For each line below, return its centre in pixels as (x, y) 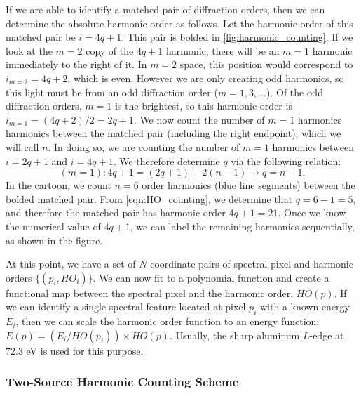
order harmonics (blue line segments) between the (248, 185)
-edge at (327, 335)
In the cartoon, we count (59, 185)
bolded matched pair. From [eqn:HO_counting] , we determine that (149, 198)
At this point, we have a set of (71, 264)
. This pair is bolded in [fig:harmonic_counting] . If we (237, 37)
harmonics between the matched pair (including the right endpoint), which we (173, 133)
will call (22, 146)
